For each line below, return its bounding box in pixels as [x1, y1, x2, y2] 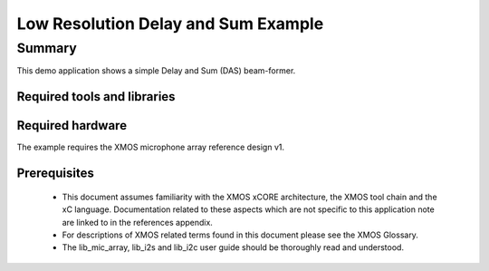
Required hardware [16, 118, 127, 133]
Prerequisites [16, 166, 94, 181]
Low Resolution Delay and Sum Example [16, 14, 324, 34]
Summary [16, 40, 77, 56]
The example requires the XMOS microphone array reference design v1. [16, 141, 285, 153]
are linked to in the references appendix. [62, 217, 213, 227]
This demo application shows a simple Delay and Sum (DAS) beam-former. [16, 65, 296, 76]
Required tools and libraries [16, 89, 176, 104]
